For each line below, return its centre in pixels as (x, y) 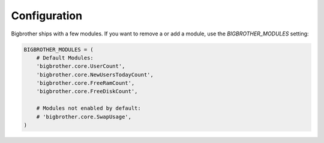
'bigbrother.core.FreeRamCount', (85, 83)
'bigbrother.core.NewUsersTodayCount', (95, 75)
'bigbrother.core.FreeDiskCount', (87, 91)
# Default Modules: (65, 58)
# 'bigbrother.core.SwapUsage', (84, 117)
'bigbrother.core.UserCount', (81, 66)
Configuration (47, 16)
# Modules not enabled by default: (88, 108)
